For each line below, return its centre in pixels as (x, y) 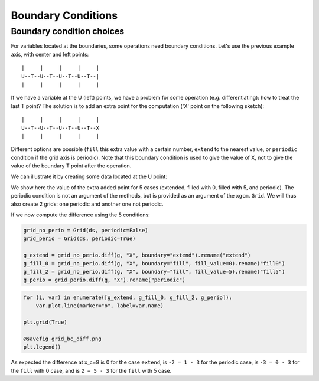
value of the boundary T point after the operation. (71, 166)
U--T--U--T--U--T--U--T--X (61, 128)
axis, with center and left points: (50, 54)
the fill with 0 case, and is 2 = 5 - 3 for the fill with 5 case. (91, 370)
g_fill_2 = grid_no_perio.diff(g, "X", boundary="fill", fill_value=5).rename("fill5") (154, 272)
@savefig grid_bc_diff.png (62, 339)
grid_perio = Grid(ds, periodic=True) (79, 239)
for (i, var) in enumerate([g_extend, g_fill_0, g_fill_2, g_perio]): (128, 297)
